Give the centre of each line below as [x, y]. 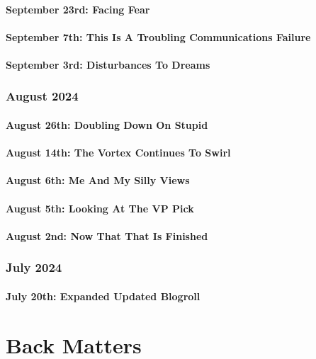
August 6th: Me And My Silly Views [98, 180]
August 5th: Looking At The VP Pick [100, 208]
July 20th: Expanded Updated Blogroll [103, 296]
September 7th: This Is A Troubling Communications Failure [158, 36]
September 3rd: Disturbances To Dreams [108, 64]
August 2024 [42, 96]
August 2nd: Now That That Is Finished [107, 235]
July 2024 [34, 267]
